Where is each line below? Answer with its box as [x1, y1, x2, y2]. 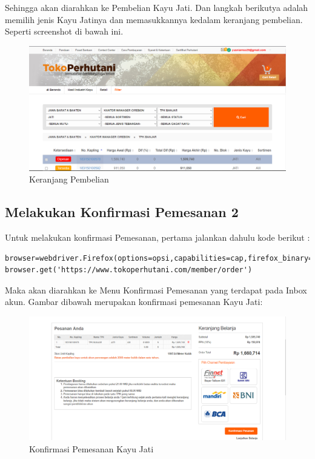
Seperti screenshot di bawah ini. [5, 25, 124, 38]
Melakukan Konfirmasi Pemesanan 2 [5, 203, 239, 221]
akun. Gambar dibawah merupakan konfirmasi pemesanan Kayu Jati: [5, 295, 263, 308]
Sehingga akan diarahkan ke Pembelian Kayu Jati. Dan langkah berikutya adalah [5, 1, 308, 13]
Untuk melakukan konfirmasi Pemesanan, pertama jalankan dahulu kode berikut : [5, 230, 310, 243]
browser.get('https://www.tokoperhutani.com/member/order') [5, 266, 253, 275]
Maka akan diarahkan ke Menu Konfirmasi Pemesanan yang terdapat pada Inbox [5, 283, 307, 296]
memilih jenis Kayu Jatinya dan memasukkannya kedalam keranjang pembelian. [5, 13, 303, 25]
